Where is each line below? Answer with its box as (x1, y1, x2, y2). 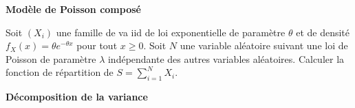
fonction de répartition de (6, 65, 114, 79)
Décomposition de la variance (6, 90, 148, 104)
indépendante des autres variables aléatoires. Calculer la (107, 51, 345, 66)
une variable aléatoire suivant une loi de (180, 38, 348, 53)
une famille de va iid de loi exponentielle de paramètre (56, 25, 286, 39)
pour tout (76, 38, 118, 53)
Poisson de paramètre (6, 51, 96, 66)
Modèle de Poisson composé (6, 2, 141, 16)
